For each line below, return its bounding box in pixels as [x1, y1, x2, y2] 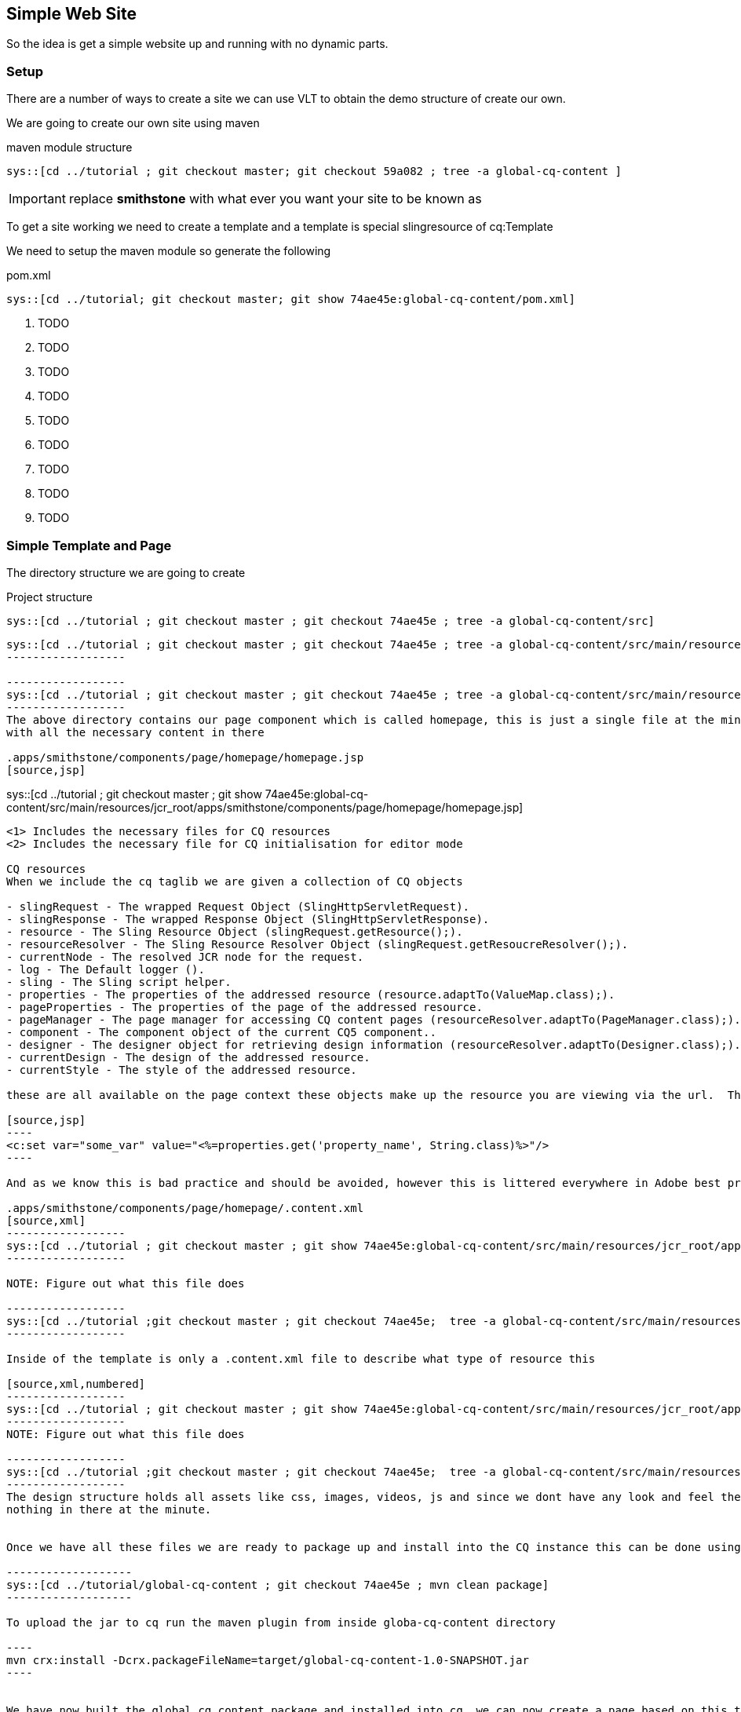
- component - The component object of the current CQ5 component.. [6, 1025, 436, 1039]
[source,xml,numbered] [6, 1377, 146, 1390]
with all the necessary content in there [6, 725, 265, 739]
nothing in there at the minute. [6, 1502, 212, 1516]
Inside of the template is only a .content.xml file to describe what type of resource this [6, 1352, 596, 1365]
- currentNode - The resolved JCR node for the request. [6, 950, 364, 963]
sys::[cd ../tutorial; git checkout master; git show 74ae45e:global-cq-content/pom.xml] [6, 293, 575, 306]
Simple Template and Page [6, 537, 172, 553]
